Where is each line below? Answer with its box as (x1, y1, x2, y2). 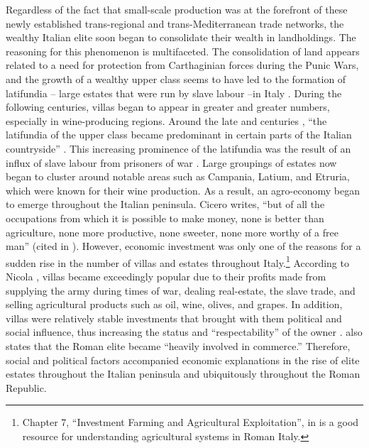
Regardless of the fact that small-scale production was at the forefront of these (6, 2, 348, 16)
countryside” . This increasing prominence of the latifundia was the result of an (6, 141, 351, 155)
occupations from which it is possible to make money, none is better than (6, 210, 324, 225)
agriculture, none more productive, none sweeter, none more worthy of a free (6, 224, 338, 239)
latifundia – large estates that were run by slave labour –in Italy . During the (6, 85, 342, 100)
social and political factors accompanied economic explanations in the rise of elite (6, 352, 360, 367)
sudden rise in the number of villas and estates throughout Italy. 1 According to (6, 253, 349, 270)
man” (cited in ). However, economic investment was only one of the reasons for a (6, 239, 361, 253)
